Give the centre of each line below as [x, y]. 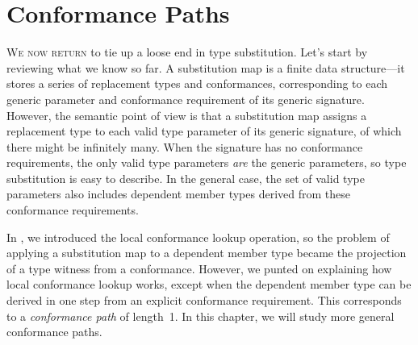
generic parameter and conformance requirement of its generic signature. [186, 99]
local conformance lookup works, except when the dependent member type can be [209, 284]
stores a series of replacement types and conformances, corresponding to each [197, 83]
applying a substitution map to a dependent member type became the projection [207, 253]
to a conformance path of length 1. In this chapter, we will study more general [201, 316]
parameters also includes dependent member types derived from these [178, 194]
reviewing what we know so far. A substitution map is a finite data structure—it [206, 67]
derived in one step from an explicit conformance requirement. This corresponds [204, 300]
